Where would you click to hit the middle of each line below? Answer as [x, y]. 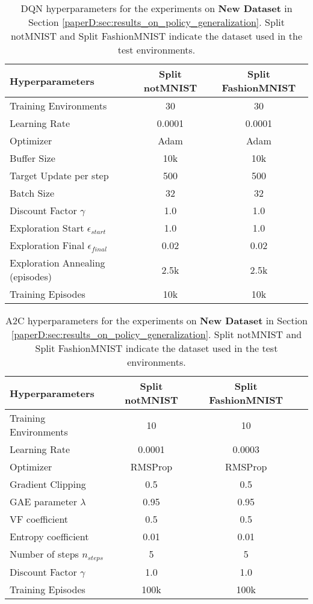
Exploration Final [47, 245]
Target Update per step [59, 175]
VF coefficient [39, 519]
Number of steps [44, 554]
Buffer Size [33, 158]
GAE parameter [43, 501]
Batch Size [32, 193]
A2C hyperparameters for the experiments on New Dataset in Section [156, 320]
